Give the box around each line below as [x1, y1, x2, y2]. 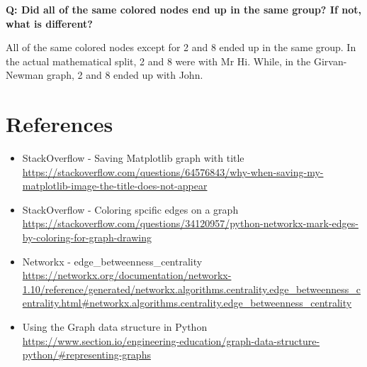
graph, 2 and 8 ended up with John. [46, 67, 203, 82]
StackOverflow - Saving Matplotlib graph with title [22, 150, 244, 165]
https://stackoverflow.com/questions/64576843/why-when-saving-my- [22, 164, 324, 179]
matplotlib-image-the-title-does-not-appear [22, 178, 208, 193]
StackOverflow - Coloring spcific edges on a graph [22, 202, 239, 217]
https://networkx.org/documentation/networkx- [22, 268, 232, 283]
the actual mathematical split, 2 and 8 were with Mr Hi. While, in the [6, 53, 311, 68]
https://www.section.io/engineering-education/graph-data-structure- [22, 333, 320, 348]
